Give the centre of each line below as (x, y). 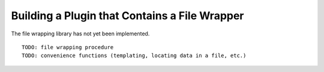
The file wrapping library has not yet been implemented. (80, 34)
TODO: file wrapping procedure (68, 47)
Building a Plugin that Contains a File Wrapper (127, 16)
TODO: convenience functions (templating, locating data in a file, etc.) (134, 56)
